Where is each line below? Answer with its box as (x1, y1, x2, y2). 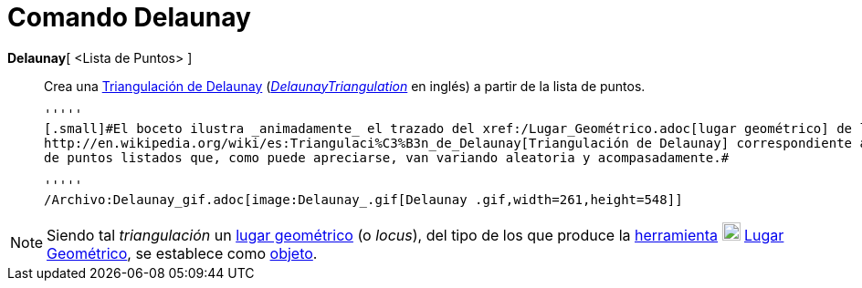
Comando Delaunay (7, 2, 251, 33)
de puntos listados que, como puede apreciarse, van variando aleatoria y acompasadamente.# (44, 149, 730, 165)
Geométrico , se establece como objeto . (47, 243, 318, 262)
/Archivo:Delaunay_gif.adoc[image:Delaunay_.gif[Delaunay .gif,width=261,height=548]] (44, 191, 683, 207)
